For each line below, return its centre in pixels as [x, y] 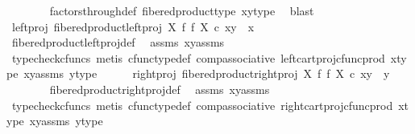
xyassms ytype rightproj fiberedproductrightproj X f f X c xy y [207, 73]
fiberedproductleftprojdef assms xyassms [118, 42]
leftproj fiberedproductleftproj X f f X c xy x [133, 26]
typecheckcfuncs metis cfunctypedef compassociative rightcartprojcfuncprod [202, 105]
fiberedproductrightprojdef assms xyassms [160, 89]
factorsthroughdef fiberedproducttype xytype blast [182, 10]
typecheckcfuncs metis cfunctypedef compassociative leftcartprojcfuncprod [198, 57]
